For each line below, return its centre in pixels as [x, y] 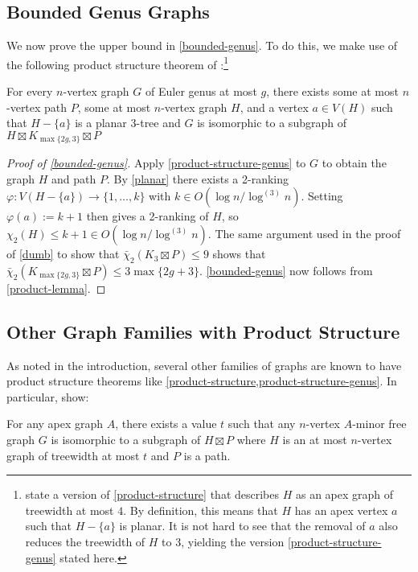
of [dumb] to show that [63, 254]
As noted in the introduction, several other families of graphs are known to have [204, 365]
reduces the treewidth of [85, 541]
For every [30, 91]
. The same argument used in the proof [304, 234]
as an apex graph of [344, 494]
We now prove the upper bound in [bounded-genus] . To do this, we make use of [202, 45]
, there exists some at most [332, 91]
